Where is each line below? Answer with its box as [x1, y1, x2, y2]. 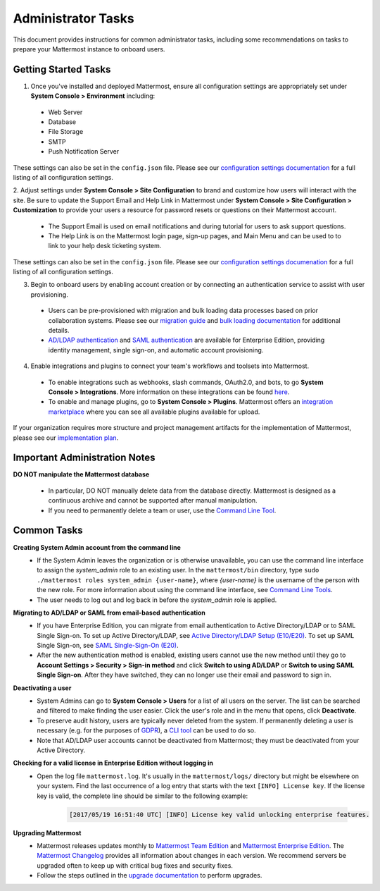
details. [48, 326, 70, 335]
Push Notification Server [48, 147, 120, 156]
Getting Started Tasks [13, 63, 111, 75]
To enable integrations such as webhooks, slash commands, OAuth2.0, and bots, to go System [48, 378, 324, 386]
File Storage [48, 128, 84, 136]
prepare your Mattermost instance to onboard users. [13, 44, 165, 53]
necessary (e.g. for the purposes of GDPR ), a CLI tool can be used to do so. [37, 726, 256, 735]
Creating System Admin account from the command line [13, 543, 181, 551]
